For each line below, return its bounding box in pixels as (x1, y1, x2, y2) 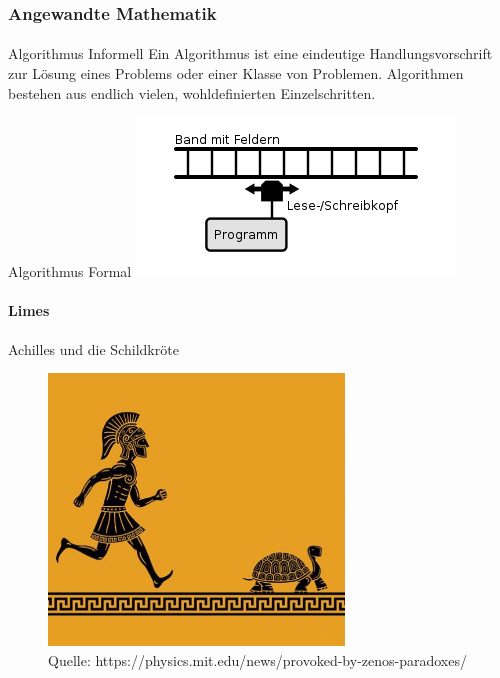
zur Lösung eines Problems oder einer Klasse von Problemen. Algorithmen (8, 63, 464, 84)
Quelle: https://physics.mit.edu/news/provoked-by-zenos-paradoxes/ (48, 649, 467, 670)
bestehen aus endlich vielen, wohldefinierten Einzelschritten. (8, 82, 376, 103)
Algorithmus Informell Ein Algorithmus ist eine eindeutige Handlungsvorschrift (8, 43, 493, 64)
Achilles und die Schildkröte (8, 338, 179, 359)
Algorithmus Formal (8, 261, 132, 282)
